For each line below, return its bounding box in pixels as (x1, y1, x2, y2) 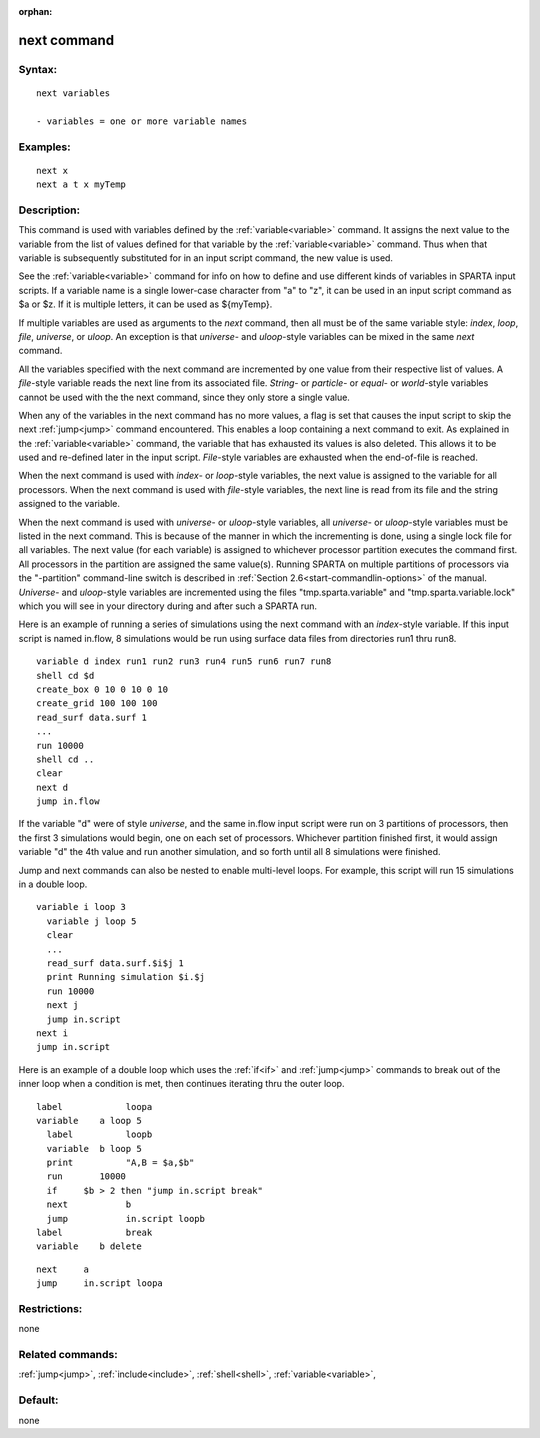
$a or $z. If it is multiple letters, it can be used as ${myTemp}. (18, 298, 273, 310)
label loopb (46, 1129, 153, 1140)
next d (36, 781, 69, 793)
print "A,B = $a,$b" (46, 1157, 195, 1169)
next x (36, 165, 69, 176)
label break (36, 1227, 153, 1239)
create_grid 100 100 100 (36, 698, 158, 709)
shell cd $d (36, 670, 95, 681)
